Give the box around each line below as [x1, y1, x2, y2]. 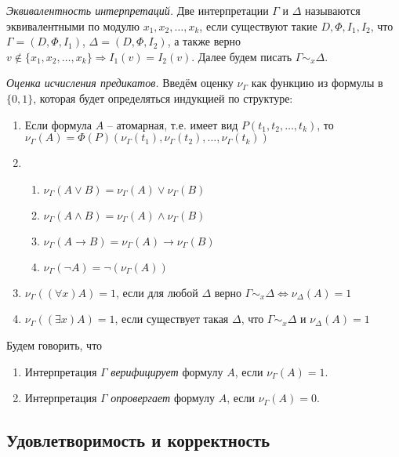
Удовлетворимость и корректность [6, 428, 270, 452]
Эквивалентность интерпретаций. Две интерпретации [6, 2, 269, 18]
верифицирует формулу [111, 363, 223, 379]
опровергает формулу [111, 390, 215, 406]
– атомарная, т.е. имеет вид [107, 116, 238, 132]
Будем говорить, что [6, 336, 103, 353]
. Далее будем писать [191, 48, 292, 64]
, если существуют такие [199, 17, 317, 34]
